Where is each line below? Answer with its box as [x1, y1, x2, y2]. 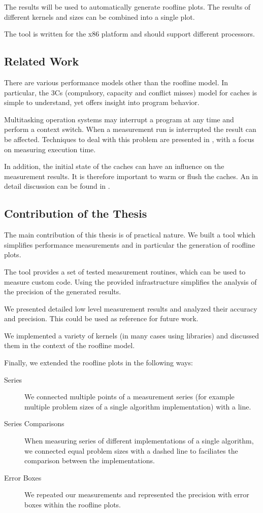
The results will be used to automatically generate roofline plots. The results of [4, 2, 251, 12]
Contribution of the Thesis [4, 206, 147, 221]
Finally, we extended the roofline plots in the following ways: [4, 357, 193, 368]
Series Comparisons [4, 418, 64, 429]
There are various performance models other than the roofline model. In [4, 77, 228, 87]
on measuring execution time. [4, 144, 96, 154]
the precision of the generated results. [4, 286, 121, 297]
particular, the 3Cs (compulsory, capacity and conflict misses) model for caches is [4, 87, 257, 97]
